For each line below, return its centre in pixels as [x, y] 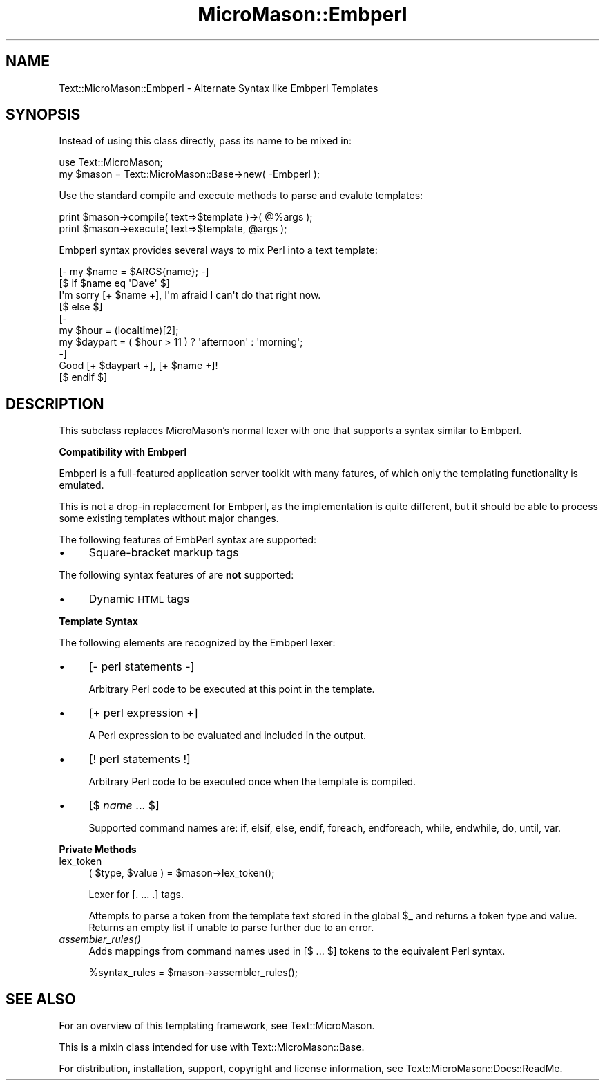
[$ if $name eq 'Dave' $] [114, 283]
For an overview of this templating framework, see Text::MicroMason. [217, 1026]
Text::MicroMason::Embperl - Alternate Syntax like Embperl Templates [219, 88]
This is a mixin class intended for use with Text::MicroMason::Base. [212, 1047]
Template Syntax [98, 621]
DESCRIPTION [55, 404]
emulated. [81, 485]
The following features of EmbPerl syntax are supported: [188, 540]
